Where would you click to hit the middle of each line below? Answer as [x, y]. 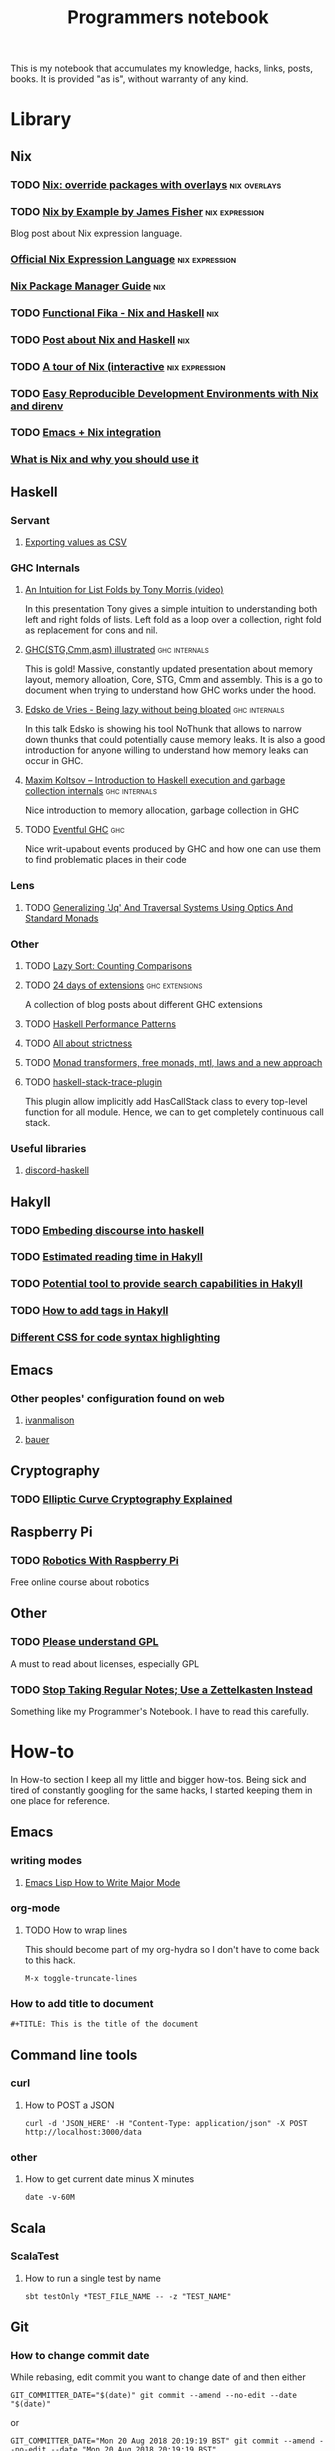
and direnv [37, 406]
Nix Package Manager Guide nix [88, 286]
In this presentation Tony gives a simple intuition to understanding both [171, 609]
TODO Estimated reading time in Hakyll [106, 1257]
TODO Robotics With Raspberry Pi [94, 1560]
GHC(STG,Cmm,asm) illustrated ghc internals [117, 650]
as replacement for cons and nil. [91, 630]
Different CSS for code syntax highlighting [115, 1338]
